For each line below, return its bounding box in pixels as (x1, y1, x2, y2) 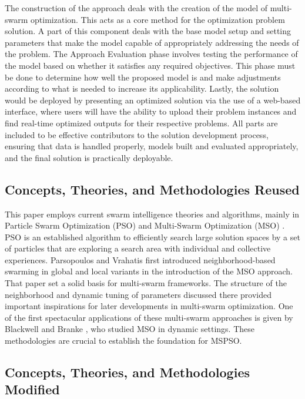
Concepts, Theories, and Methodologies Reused (5, 180, 300, 198)
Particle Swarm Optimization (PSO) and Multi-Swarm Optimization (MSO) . (5, 219, 285, 232)
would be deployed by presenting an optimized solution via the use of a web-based (5, 93, 301, 106)
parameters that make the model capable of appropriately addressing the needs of (5, 36, 299, 48)
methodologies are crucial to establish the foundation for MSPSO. (5, 334, 242, 347)
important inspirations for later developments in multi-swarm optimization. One (5, 300, 293, 312)
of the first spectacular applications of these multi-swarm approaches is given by (5, 311, 293, 323)
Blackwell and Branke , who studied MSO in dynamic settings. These (5, 323, 255, 335)
